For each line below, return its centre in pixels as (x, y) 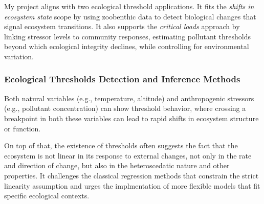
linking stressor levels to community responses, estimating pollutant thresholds (127, 36)
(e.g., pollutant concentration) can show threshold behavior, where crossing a (125, 108)
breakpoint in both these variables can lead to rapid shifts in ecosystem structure (131, 118)
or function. (23, 128)
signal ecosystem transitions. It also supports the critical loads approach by (122, 26)
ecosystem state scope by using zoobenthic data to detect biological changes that (130, 16)
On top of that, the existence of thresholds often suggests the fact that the (121, 145)
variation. (19, 56)
